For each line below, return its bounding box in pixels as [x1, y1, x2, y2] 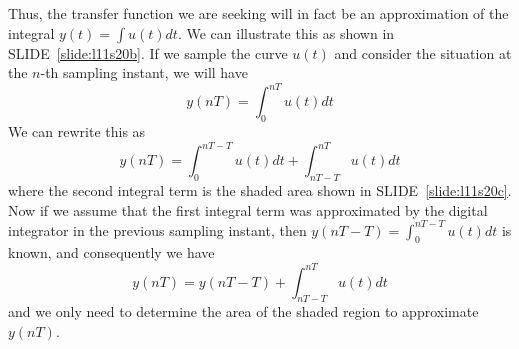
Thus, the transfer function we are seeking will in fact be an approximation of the [8, 3, 509, 23]
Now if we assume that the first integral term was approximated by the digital [8, 199, 488, 220]
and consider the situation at [334, 42, 512, 63]
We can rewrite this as [8, 121, 146, 142]
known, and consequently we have [8, 242, 215, 263]
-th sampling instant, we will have [40, 62, 248, 83]
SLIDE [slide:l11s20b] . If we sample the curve [8, 42, 288, 63]
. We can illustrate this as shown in [177, 22, 395, 43]
